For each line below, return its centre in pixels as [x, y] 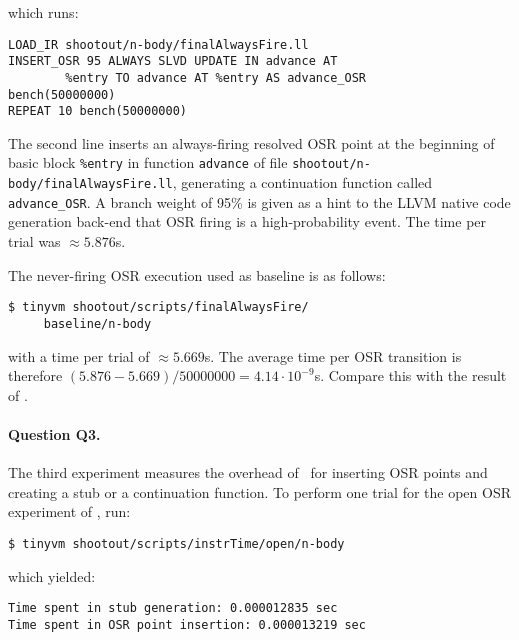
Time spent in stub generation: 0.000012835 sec [173, 608]
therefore [35, 375]
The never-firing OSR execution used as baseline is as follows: [197, 274]
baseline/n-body [97, 323]
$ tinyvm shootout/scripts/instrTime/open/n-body [176, 543]
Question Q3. [54, 433]
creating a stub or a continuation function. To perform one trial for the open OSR [260, 491]
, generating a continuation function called [302, 182]
